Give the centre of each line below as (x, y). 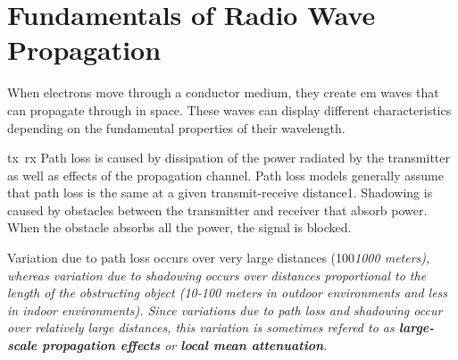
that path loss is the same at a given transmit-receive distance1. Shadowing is (220, 193)
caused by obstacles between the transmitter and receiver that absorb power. (217, 209)
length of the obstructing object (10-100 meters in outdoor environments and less (228, 293)
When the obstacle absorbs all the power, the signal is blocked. (179, 227)
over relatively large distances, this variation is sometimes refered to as (201, 327)
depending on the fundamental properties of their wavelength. (176, 127)
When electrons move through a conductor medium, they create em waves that (223, 92)
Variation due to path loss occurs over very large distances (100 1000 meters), (219, 258)
